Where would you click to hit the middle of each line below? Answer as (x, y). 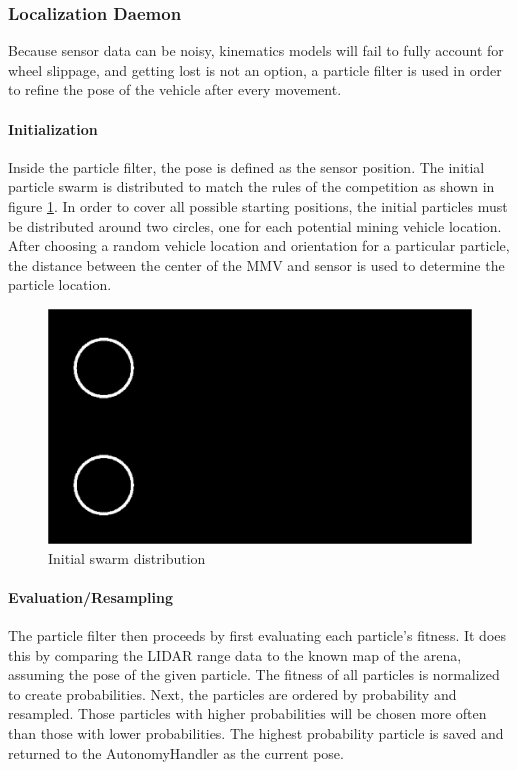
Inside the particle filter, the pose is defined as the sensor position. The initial (246, 166)
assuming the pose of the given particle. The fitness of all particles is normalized (254, 674)
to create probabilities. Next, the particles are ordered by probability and (232, 693)
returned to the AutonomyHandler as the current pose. (176, 752)
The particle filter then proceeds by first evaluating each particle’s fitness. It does (257, 634)
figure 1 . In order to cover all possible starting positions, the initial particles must (258, 205)
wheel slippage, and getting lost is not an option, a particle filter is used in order (255, 69)
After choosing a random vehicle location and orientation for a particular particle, (259, 245)
